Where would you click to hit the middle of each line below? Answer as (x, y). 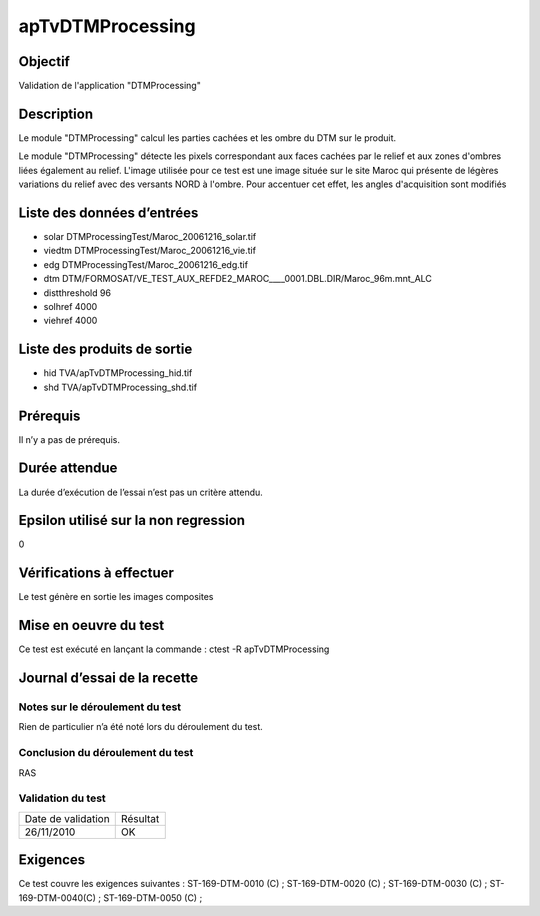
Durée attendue (68, 468)
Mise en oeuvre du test (91, 625)
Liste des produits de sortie (105, 349)
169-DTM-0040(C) (57, 897)
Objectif (44, 61)
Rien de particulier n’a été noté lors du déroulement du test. (141, 727)
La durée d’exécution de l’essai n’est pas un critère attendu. (141, 492)
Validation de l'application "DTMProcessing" (110, 86)
